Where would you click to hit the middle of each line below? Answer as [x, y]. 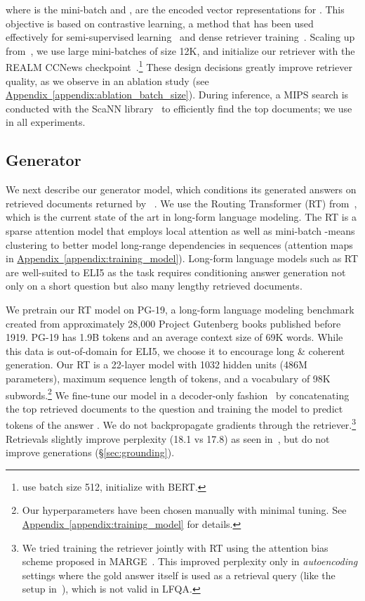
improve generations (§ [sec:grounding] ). [90, 452]
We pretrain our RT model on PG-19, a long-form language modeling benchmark [180, 309]
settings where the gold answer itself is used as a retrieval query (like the [179, 575]
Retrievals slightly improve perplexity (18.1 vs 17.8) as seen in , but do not [168, 438]
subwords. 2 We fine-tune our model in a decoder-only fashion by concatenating [178, 394]
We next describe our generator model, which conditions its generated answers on [181, 189]
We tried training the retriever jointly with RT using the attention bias [175, 547]
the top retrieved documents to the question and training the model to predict [174, 408]
